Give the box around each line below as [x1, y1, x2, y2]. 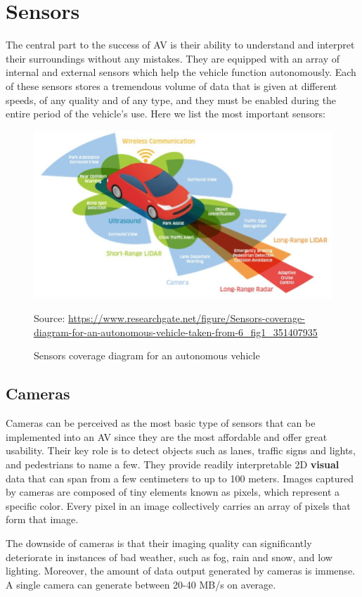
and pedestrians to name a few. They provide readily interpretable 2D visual [6, 456, 340, 471]
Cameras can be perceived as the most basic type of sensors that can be [6, 416, 316, 430]
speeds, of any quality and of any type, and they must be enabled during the [6, 92, 337, 107]
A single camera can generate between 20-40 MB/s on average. [6, 577, 276, 591]
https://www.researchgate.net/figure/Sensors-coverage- [68, 311, 305, 326]
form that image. [6, 512, 79, 527]
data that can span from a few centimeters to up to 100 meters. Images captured [6, 470, 354, 485]
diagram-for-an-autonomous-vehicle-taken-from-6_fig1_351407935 [34, 324, 318, 339]
